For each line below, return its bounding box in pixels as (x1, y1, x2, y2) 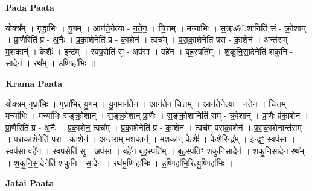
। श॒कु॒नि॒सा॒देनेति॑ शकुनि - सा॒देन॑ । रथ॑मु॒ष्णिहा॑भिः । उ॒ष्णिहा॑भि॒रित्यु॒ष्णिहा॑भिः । (5, 156, 234, 169)
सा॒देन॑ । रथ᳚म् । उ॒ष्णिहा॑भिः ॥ (5, 57, 95, 69)
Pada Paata (5, 1, 54, 13)
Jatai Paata (5, 177, 54, 189)
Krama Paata (5, 77, 62, 89)
